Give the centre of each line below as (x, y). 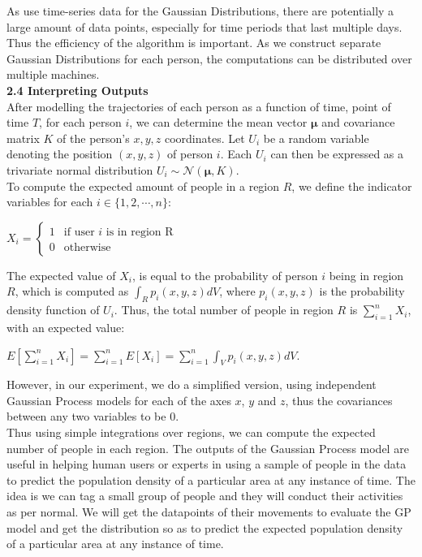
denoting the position (60, 154)
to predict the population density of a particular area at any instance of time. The (211, 479)
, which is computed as (72, 291)
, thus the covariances (339, 400)
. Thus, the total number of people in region (224, 310)
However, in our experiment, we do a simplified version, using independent (192, 384)
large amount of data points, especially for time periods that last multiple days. (205, 26)
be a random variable (316, 138)
